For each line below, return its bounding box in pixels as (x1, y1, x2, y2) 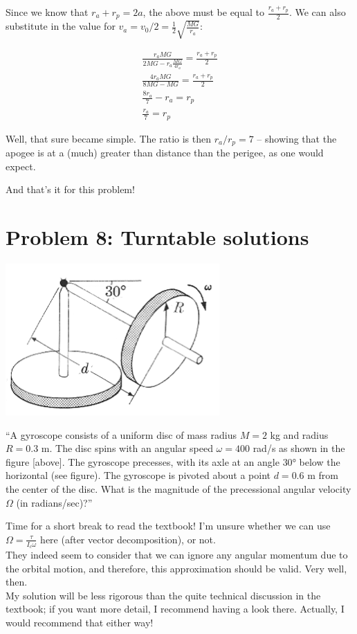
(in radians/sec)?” (16, 495, 93, 509)
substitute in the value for (6, 19, 116, 33)
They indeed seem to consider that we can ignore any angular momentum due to (6, 547, 348, 562)
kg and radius (270, 427, 329, 442)
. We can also (289, 5, 346, 19)
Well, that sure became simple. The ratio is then (6, 131, 212, 145)
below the (299, 454, 340, 469)
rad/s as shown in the (253, 441, 345, 455)
